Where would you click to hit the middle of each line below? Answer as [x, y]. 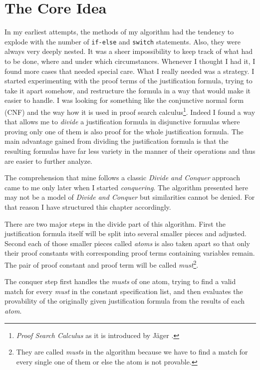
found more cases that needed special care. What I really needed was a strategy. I [130, 71]
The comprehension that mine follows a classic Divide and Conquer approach [122, 178]
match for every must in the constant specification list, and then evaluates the [124, 291]
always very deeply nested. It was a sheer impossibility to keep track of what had [129, 51]
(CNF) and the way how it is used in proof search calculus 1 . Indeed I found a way [130, 111]
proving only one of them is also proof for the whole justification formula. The [124, 131]
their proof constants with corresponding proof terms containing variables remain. [130, 253]
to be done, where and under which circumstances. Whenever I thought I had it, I [130, 61]
